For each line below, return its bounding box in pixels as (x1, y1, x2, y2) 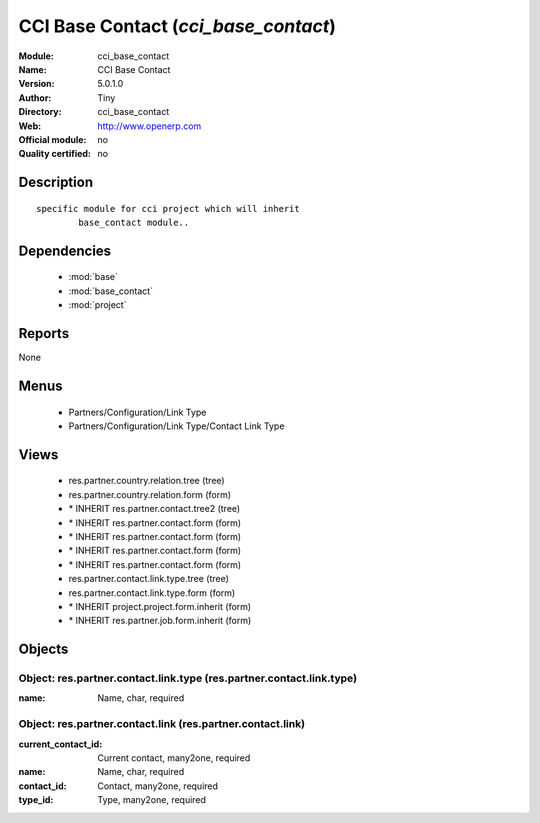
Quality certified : (18, 148, 92, 160)
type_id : (18, 794, 54, 806)
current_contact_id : (18, 738, 103, 750)
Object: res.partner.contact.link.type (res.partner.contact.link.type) (18, 671, 358, 685)
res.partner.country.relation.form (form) (68, 488, 232, 500)
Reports (18, 325, 70, 342)
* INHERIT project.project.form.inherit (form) (68, 600, 252, 612)
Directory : (18, 106, 62, 118)
